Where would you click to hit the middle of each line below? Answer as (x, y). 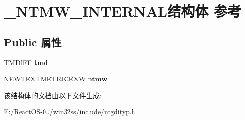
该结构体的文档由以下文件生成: (53, 95)
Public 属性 (33, 42)
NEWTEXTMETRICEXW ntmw (56, 79)
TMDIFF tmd (26, 62)
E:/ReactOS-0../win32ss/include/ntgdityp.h (70, 111)
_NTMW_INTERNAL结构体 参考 (122, 11)
